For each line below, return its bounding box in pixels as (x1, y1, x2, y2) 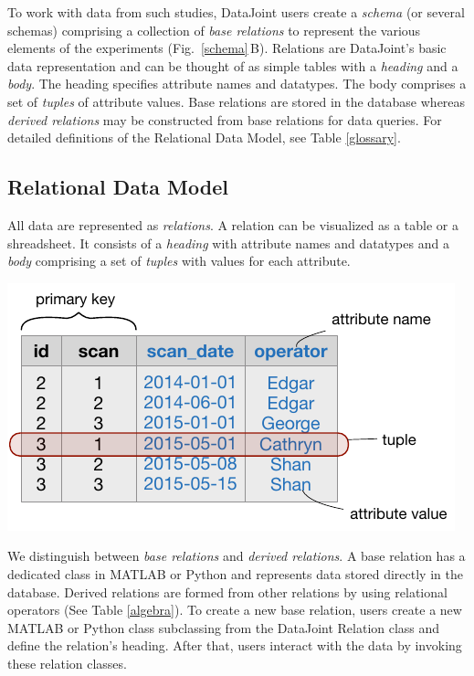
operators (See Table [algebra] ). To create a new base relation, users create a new (7, 600, 462, 619)
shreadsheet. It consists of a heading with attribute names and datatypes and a (7, 233, 449, 252)
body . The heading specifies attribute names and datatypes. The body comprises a (7, 74, 467, 93)
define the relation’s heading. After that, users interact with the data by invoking (7, 636, 462, 655)
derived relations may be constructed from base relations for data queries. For (7, 110, 442, 129)
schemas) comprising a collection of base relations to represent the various (7, 20, 421, 39)
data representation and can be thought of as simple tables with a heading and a (7, 56, 458, 75)
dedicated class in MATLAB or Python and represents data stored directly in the (7, 564, 463, 583)
